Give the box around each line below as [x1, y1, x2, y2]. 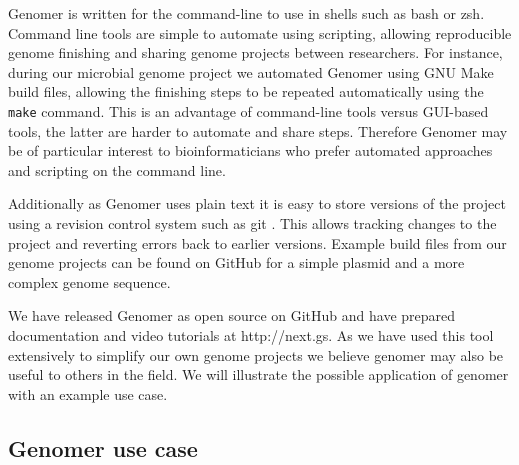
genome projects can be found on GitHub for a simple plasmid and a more [8, 252, 465, 273]
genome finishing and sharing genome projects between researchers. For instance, [8, 42, 503, 63]
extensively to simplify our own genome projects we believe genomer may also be [8, 344, 504, 365]
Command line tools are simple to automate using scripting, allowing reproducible [8, 22, 512, 43]
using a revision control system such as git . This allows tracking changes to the [8, 213, 497, 233]
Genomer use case [8, 432, 198, 463]
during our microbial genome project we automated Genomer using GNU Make [8, 61, 494, 82]
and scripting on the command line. [8, 159, 226, 180]
